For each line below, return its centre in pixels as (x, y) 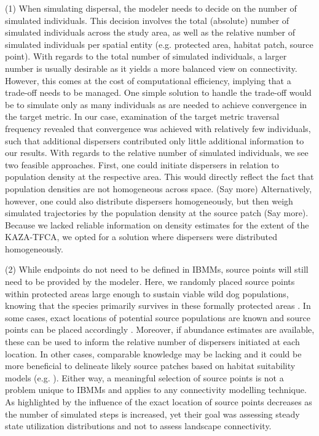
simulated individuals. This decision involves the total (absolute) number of (147, 20)
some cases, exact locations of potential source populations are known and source (158, 317)
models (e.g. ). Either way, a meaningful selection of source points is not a (144, 377)
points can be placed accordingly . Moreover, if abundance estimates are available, (160, 329)
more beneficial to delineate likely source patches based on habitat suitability (150, 366)
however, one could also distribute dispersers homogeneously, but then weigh (149, 200)
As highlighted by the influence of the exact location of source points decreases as (159, 402)
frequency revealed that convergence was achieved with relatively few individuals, (158, 128)
